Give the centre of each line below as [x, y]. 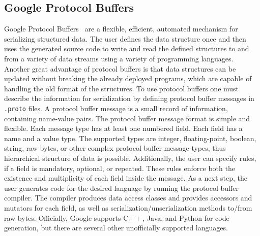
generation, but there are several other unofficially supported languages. [116, 228]
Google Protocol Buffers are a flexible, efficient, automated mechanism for [121, 29]
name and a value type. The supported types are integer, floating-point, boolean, [130, 138]
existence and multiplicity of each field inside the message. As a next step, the [126, 178]
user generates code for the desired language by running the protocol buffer [121, 188]
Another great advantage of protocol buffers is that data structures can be [120, 68]
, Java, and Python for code [186, 217]
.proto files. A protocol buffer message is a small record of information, [116, 108]
